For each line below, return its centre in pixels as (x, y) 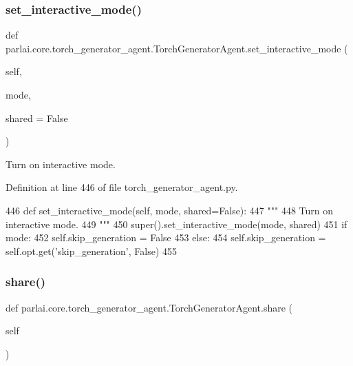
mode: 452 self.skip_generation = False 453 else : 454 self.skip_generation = (166, 237)
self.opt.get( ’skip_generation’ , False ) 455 (92, 251)
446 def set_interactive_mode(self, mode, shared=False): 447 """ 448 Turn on (170, 210)
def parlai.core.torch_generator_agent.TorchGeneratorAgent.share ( (149, 307)
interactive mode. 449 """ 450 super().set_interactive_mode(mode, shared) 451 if (176, 224)
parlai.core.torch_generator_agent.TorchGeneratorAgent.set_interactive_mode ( (177, 48)
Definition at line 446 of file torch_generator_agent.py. (122, 187)
